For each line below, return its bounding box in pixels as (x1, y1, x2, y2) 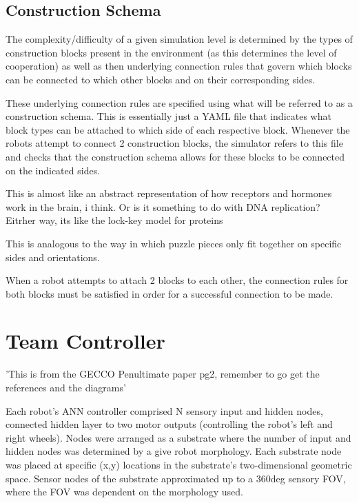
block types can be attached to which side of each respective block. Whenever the (6, 122, 350, 136)
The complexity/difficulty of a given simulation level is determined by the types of (6, 32, 353, 46)
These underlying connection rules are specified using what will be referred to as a (6, 95, 353, 110)
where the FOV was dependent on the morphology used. (6, 484, 243, 499)
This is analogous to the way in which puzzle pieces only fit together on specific (6, 236, 342, 250)
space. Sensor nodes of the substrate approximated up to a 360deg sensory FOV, (6, 471, 346, 485)
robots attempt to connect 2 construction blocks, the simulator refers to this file (6, 136, 343, 150)
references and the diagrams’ (6, 380, 126, 395)
